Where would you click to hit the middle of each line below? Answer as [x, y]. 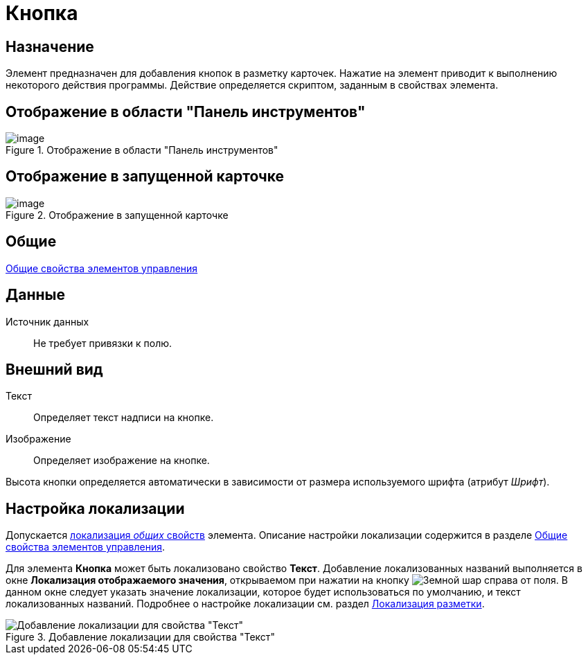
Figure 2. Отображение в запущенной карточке [117, 215]
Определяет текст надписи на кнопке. [124, 418]
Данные [35, 295]
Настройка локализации [95, 508]
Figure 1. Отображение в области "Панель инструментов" [142, 150]
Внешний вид [54, 369]
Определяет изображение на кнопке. [122, 461]
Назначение [50, 46]
